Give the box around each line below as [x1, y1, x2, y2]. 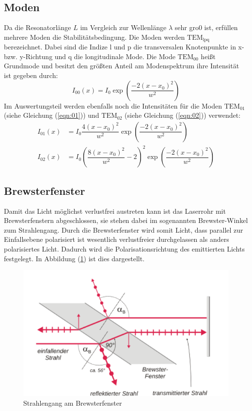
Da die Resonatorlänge [4, 22, 71, 32]
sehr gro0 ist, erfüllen [174, 22, 238, 32]
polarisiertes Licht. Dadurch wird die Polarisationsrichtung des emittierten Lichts [4, 243, 245, 253]
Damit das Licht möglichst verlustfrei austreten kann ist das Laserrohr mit [4, 205, 226, 216]
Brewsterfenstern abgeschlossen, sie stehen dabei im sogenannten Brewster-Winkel [4, 215, 248, 225]
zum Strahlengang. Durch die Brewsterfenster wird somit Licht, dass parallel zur [4, 224, 243, 235]
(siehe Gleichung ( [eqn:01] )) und [4, 110, 99, 120]
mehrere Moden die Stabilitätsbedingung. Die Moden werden [4, 32, 185, 42]
